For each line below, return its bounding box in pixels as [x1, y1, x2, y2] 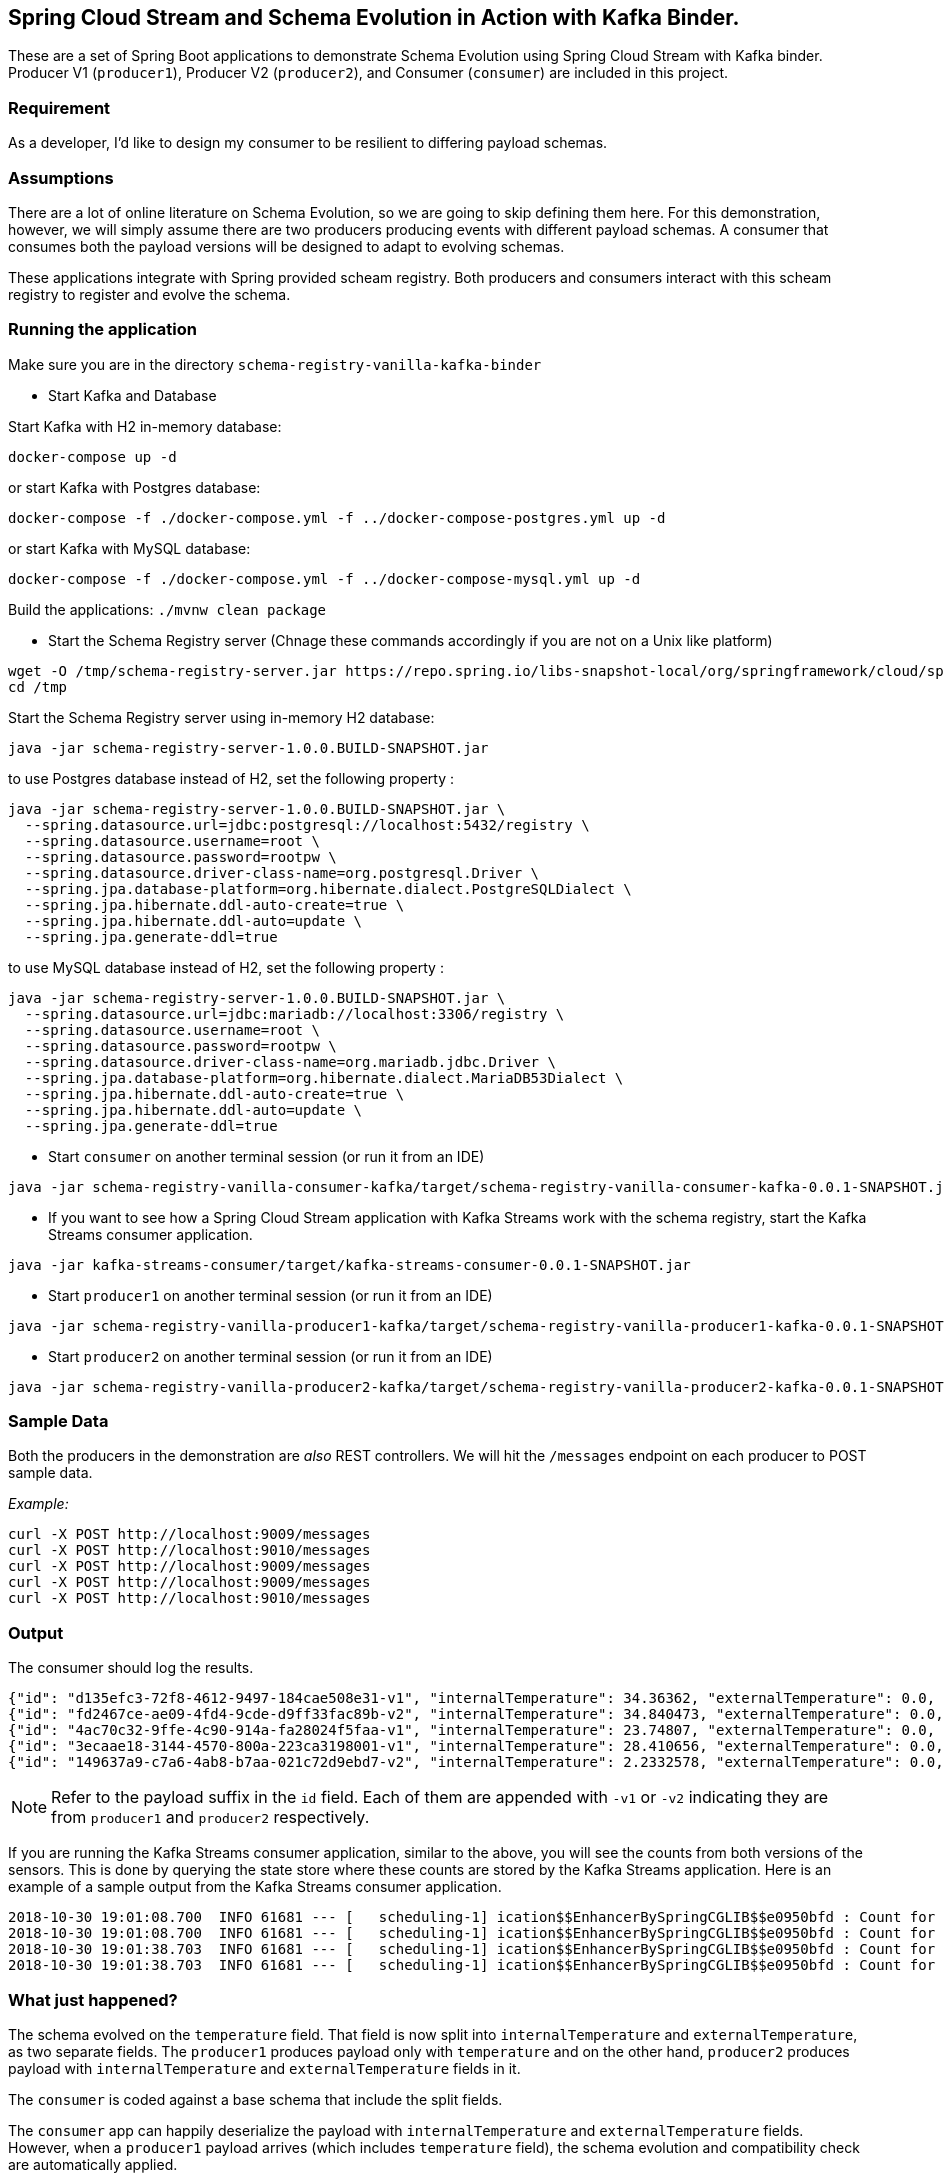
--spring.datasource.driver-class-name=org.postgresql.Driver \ [24, 864, 540, 881]
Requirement [8, 97, 111, 118]
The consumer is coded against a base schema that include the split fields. [8, 2090, 503, 2108]
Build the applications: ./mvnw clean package [8, 600, 327, 618]
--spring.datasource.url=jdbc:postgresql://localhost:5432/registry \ [24, 816, 590, 833]
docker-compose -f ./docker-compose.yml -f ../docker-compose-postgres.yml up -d [8, 509, 666, 526]
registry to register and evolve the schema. [8, 285, 291, 303]
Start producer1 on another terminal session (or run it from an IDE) [48, 1286, 493, 1304]
